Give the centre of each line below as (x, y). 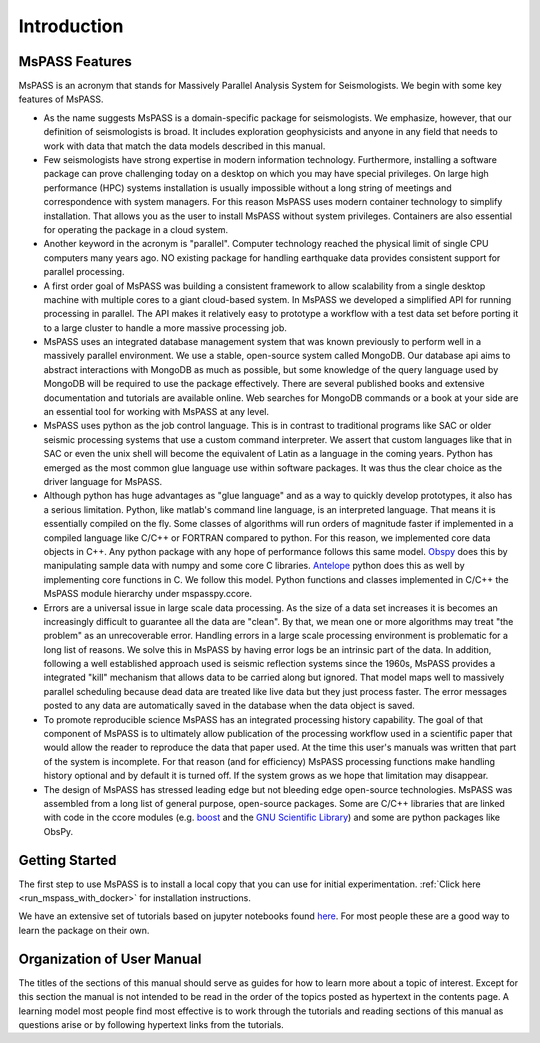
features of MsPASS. (61, 99)
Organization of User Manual (110, 958)
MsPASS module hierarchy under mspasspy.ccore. (148, 594)
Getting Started (67, 860)
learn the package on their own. (84, 930)
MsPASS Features (75, 61)
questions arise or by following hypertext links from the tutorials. (151, 1024)
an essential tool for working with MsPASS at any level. (156, 412)
